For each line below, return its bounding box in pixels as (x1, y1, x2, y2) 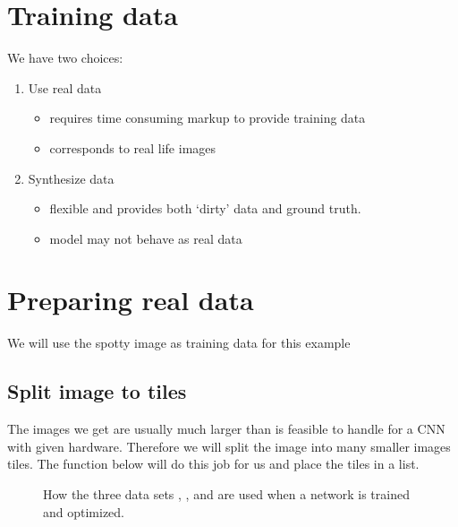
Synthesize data (28, 168, 114, 187)
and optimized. (43, 502, 125, 521)
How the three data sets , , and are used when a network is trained (43, 484, 410, 503)
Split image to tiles (7, 377, 187, 405)
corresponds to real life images (49, 138, 216, 157)
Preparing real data (7, 281, 254, 318)
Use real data (28, 78, 102, 97)
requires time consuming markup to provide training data (49, 108, 366, 127)
